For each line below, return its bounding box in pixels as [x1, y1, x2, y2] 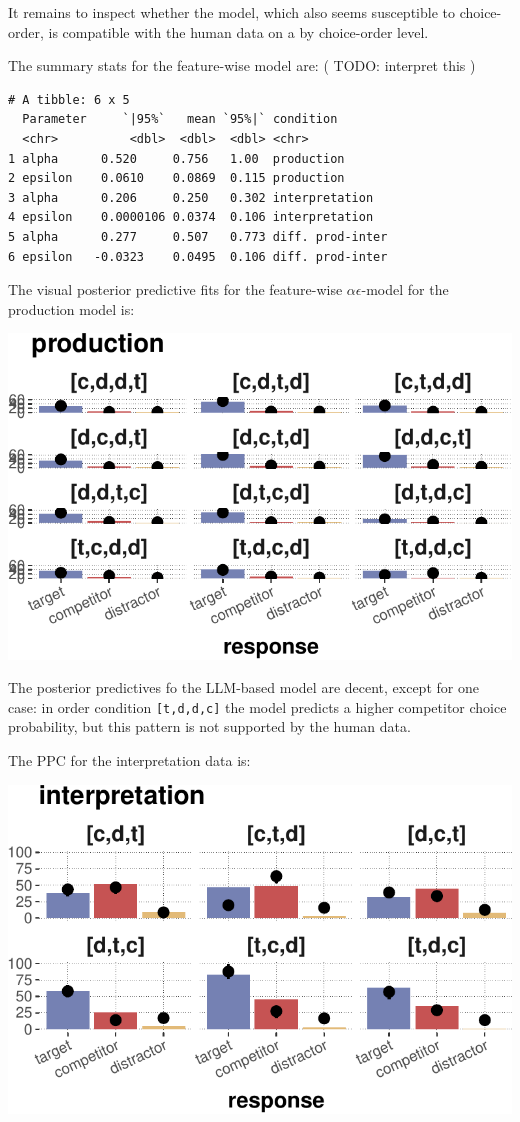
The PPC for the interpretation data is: [8, 750, 251, 771]
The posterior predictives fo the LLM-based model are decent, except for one [8, 677, 479, 698]
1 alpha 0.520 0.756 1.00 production [8, 151, 345, 166]
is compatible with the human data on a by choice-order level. [48, 21, 429, 42]
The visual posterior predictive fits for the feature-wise [8, 279, 343, 300]
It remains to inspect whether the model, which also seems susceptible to [8, 2, 455, 22]
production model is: [8, 298, 135, 319]
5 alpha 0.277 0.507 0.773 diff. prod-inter [8, 229, 388, 244]
